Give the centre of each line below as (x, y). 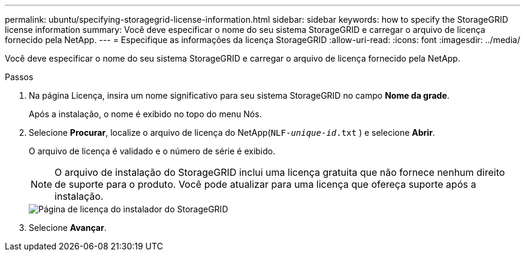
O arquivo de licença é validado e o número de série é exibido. (152, 151)
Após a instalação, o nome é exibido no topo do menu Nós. (145, 114)
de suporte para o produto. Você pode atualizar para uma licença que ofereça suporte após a (265, 184)
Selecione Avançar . (68, 228)
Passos (19, 77)
